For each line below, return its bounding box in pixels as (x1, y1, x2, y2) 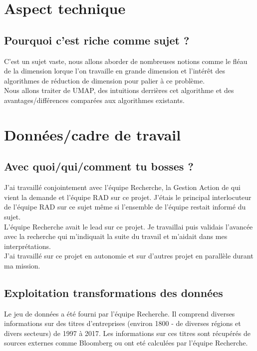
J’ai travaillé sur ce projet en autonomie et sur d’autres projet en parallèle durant (4, 250, 254, 261)
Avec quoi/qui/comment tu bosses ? (4, 158, 194, 174)
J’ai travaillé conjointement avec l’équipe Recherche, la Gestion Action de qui (4, 182, 241, 192)
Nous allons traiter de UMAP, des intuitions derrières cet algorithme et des (4, 85, 234, 95)
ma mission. (4, 260, 40, 270)
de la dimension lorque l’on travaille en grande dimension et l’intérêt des (4, 65, 225, 76)
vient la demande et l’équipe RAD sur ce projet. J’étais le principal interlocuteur (4, 191, 252, 202)
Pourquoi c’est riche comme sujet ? (4, 32, 190, 47)
